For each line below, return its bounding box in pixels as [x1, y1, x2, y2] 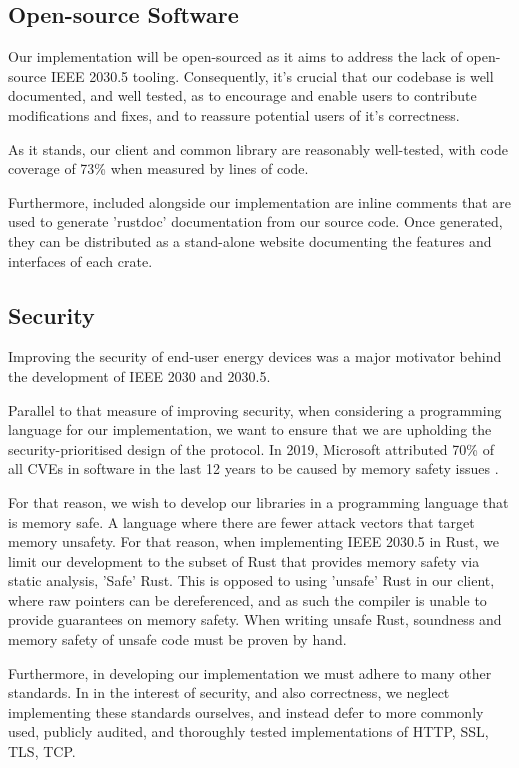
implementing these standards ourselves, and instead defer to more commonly [8, 701, 484, 722]
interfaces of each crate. [8, 250, 153, 271]
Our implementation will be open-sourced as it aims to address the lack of [8, 46, 462, 67]
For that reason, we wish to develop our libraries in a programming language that [8, 491, 509, 512]
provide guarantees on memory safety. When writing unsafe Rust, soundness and [8, 609, 502, 630]
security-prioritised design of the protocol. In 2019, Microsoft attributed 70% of [8, 438, 494, 459]
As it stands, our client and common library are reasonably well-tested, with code [8, 138, 508, 159]
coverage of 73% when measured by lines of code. [8, 158, 309, 179]
